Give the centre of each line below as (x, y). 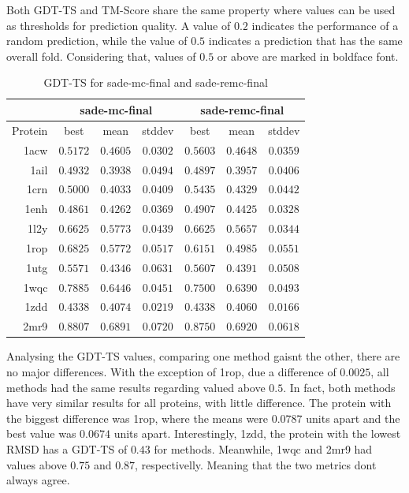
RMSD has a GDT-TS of (67, 448)
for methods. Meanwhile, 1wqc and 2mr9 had (263, 448)
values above (37, 464)
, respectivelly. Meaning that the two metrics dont (256, 464)
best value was (41, 433)
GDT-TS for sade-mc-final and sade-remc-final (156, 82)
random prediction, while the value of (97, 41)
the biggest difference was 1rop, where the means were (138, 418)
